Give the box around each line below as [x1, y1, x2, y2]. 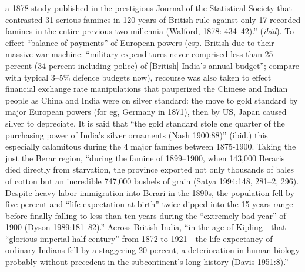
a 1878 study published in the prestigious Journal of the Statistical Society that [5, 2, 292, 14]
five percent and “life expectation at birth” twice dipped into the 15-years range [5, 198, 293, 210]
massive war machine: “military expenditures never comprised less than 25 [5, 48, 273, 60]
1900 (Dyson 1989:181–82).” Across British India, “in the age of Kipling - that [5, 221, 286, 233]
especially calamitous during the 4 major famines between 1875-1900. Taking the [5, 140, 296, 152]
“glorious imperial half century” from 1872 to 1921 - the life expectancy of [5, 232, 273, 244]
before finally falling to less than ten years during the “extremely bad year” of [5, 209, 286, 221]
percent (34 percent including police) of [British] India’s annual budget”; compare [5, 59, 299, 71]
